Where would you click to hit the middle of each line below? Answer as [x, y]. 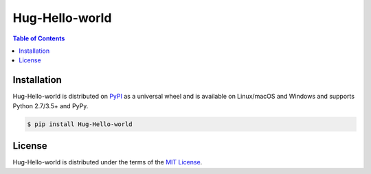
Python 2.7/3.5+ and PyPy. [50, 105]
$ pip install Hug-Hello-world [80, 124]
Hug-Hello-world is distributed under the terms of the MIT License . [108, 162]
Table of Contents [39, 38]
